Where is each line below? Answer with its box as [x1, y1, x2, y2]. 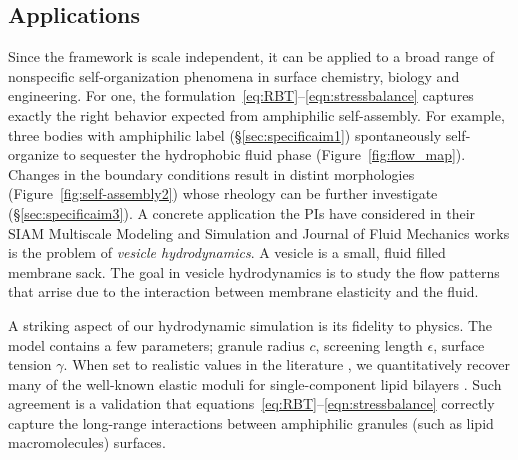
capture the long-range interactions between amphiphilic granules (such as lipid [8, 412, 494, 433]
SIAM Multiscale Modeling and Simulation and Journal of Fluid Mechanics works [8, 222, 510, 243]
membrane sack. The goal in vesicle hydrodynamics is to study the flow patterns [8, 261, 500, 282]
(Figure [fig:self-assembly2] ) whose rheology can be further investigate [8, 183, 438, 204]
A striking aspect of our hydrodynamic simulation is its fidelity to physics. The [8, 314, 493, 335]
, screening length [315, 334, 423, 355]
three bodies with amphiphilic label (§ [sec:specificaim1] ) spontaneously [8, 124, 442, 145]
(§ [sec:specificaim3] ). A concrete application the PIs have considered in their [8, 202, 476, 223]
